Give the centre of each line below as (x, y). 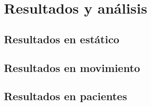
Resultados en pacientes (65, 96)
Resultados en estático (62, 39)
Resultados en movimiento (72, 67)
